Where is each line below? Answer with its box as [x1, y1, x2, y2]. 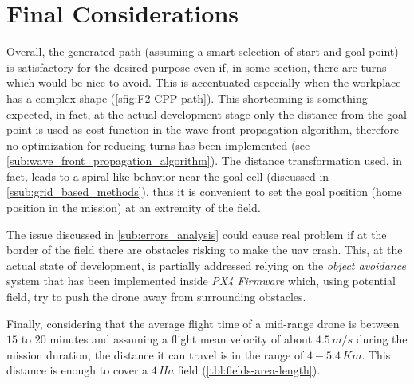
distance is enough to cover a [6, 362, 148, 378]
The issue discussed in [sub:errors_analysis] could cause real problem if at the [6, 225, 387, 242]
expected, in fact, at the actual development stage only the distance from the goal [6, 105, 407, 122]
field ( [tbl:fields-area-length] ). [177, 362, 321, 378]
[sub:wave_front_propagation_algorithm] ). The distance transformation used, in [6, 152, 403, 169]
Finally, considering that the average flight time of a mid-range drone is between [6, 315, 400, 331]
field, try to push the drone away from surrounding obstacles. [6, 288, 306, 305]
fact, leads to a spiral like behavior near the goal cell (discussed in [6, 167, 329, 184]
